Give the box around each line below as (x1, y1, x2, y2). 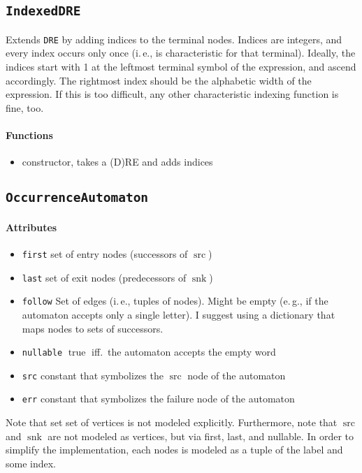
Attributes (6, 219, 57, 234)
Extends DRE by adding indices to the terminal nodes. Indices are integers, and (6, 31, 342, 46)
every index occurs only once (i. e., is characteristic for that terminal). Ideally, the (6, 45, 356, 60)
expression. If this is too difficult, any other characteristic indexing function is (6, 87, 339, 101)
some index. (6, 456, 57, 470)
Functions (6, 128, 53, 142)
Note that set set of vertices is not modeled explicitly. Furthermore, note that (6, 415, 338, 430)
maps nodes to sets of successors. (22, 321, 164, 335)
